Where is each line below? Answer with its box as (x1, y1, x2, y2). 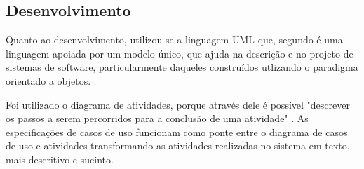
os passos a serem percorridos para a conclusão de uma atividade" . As (6, 111, 309, 126)
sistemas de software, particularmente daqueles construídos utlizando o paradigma (6, 60, 358, 74)
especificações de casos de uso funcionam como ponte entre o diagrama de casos (6, 124, 348, 139)
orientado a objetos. (6, 73, 91, 88)
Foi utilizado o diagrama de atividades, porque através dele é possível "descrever (6, 97, 350, 111)
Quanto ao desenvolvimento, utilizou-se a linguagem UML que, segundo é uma (6, 32, 343, 47)
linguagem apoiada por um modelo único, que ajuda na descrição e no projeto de (6, 46, 353, 60)
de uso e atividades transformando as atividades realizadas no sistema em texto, (6, 138, 350, 153)
